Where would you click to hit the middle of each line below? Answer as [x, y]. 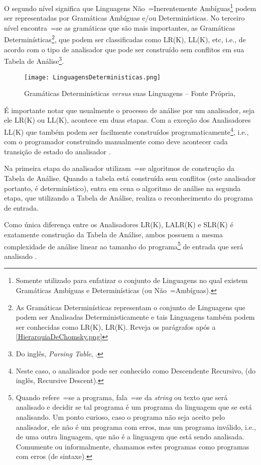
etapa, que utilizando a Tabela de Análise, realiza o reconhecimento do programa [129, 198]
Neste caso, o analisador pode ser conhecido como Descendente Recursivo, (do [136, 370]
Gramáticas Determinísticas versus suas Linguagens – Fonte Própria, [130, 93]
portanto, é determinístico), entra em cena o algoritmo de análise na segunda [122, 188]
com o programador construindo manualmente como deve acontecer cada [116, 142]
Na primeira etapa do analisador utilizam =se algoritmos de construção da [119, 168]
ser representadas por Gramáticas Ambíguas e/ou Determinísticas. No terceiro [124, 18]
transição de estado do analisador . [57, 151]
